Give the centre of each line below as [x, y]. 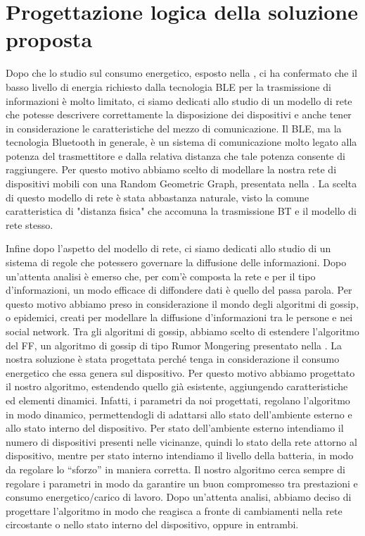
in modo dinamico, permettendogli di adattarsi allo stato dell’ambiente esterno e [179, 414]
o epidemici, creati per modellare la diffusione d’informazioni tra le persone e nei [179, 317]
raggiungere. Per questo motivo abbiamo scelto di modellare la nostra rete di [171, 169]
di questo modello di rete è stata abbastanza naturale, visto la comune [158, 197]
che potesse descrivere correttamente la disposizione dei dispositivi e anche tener [179, 114]
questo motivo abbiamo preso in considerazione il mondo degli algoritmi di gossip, [182, 303]
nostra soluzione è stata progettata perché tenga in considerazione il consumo [173, 359]
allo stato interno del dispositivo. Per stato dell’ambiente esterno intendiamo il [175, 428]
